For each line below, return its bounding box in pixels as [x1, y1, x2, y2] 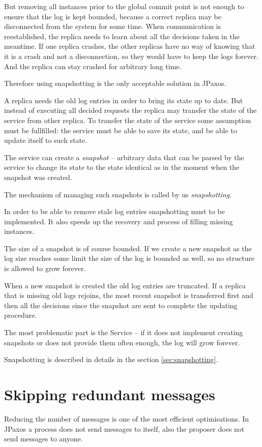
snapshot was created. [4, 171, 72, 182]
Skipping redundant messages [4, 384, 215, 404]
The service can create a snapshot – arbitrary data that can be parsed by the [4, 152, 244, 162]
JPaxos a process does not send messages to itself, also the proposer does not [4, 423, 245, 434]
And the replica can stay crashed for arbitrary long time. [4, 61, 182, 71]
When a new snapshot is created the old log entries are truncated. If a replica [4, 280, 246, 290]
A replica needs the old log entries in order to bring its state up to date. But [4, 95, 243, 105]
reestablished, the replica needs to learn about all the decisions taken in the [4, 31, 240, 41]
